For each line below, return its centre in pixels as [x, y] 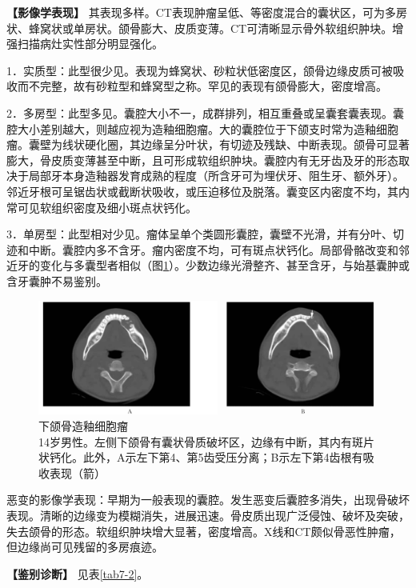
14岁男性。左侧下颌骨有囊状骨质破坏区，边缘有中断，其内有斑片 [206, 441]
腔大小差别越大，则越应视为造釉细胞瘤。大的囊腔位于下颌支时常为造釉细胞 [202, 128]
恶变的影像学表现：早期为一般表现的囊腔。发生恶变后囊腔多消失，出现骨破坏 [208, 500]
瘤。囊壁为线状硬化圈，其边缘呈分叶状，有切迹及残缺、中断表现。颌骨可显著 [208, 144]
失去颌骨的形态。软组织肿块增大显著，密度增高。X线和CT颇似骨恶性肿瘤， [204, 531]
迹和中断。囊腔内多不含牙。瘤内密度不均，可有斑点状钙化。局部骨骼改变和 [202, 249]
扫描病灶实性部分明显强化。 [90, 44]
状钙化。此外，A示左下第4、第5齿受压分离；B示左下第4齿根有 [201, 457]
